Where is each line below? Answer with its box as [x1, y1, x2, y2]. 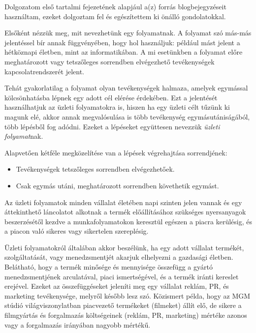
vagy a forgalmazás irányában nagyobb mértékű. [4, 319, 151, 330]
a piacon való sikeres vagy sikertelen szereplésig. [4, 226, 149, 236]
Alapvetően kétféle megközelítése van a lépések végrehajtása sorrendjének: [4, 147, 227, 157]
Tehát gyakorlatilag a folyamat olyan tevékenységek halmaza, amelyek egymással [4, 83, 248, 93]
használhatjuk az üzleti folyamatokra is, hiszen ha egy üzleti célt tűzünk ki [4, 102, 230, 112]
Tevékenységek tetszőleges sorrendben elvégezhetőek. [16, 164, 175, 174]
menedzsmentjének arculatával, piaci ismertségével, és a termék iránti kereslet [4, 271, 239, 281]
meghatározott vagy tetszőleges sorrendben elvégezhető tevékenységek [4, 56, 215, 66]
